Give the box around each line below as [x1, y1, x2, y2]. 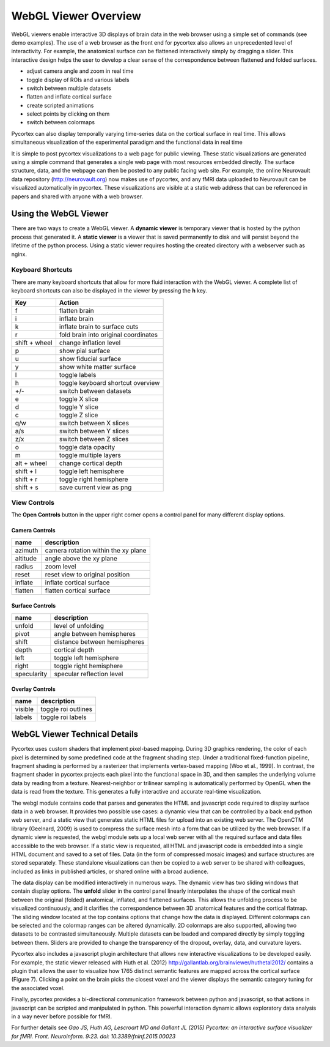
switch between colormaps [26, 119, 95, 126]
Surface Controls [11, 602, 56, 609]
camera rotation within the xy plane [45, 546, 147, 554]
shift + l [15, 467, 37, 475]
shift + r [15, 475, 38, 483]
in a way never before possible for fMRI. [11, 1013, 112, 1020]
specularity [15, 669, 48, 678]
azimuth [15, 546, 38, 554]
